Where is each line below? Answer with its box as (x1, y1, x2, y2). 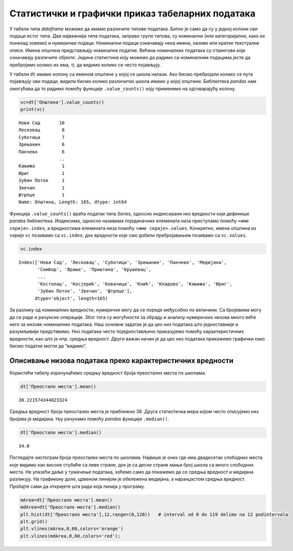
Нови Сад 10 (18, 120, 65, 126)
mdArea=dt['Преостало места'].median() (20, 504, 121, 510)
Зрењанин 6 (18, 141, 65, 148)
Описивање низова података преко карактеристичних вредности (9, 356, 233, 365)
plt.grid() (20, 519, 48, 524)
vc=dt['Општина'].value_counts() (20, 99, 105, 105)
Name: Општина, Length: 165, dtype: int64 (18, 199, 127, 205)
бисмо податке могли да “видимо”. (9, 343, 87, 349)
